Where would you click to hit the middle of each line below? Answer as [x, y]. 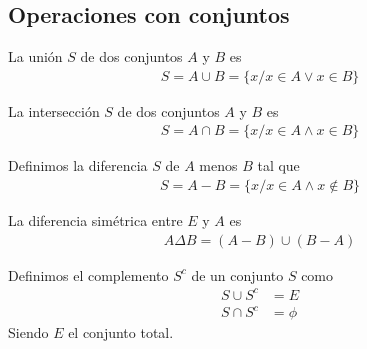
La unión [35, 56]
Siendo [28, 332]
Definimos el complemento [88, 274]
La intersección [54, 110]
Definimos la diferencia [78, 165]
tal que [278, 165]
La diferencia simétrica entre [95, 220]
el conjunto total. [121, 332]
